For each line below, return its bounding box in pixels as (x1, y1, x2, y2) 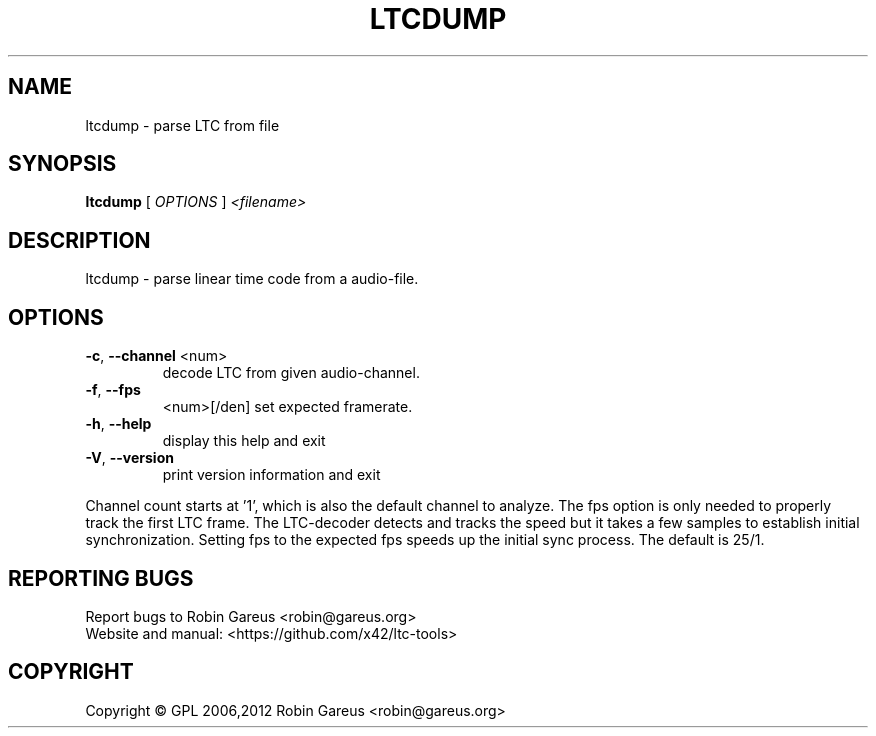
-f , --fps (85, 381, 141, 399)
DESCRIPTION (8, 227, 151, 253)
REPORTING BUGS (8, 565, 194, 591)
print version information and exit (162, 466, 381, 484)
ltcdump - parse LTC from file (85, 116, 280, 134)
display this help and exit (162, 432, 326, 450)
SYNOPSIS (8, 151, 117, 177)
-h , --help (85, 415, 152, 433)
